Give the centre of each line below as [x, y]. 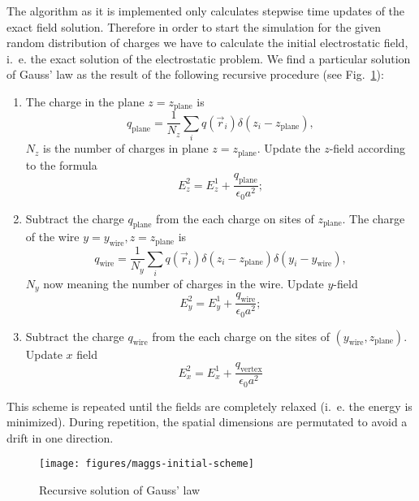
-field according [367, 148]
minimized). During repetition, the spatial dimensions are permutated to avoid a [207, 422]
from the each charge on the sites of [241, 336]
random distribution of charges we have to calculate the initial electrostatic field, [207, 43]
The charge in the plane [85, 101]
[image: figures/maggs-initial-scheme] [147, 464]
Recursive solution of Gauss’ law [120, 489]
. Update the [289, 148]
